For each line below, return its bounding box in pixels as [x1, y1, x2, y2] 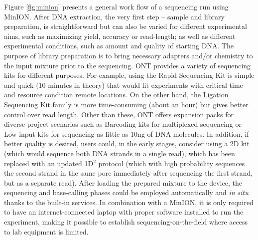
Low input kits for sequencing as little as [4, 128, 129, 139]
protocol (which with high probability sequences [98, 158, 245, 168]
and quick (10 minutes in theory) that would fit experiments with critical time [4, 79, 243, 90]
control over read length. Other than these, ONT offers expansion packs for [4, 109, 234, 119]
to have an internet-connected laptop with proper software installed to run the [4, 207, 244, 217]
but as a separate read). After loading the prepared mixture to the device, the [4, 177, 242, 188]
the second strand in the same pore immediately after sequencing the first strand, [4, 168, 253, 178]
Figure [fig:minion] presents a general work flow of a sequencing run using [4, 1, 229, 11]
